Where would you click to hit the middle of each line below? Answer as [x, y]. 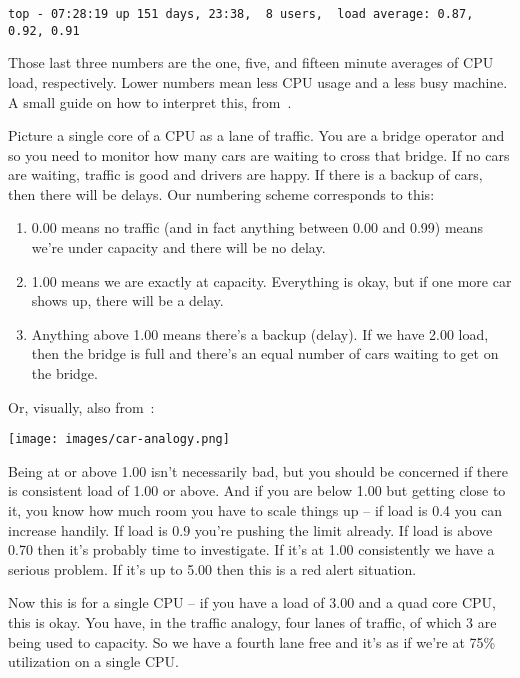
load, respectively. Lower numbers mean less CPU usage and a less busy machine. [258, 81]
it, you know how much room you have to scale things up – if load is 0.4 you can [255, 510]
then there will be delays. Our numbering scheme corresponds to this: [221, 193]
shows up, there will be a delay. [127, 300]
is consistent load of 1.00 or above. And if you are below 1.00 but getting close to [257, 490]
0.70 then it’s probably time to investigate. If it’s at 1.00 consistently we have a [251, 549]
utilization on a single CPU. [94, 661]
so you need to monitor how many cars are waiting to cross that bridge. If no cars [259, 154]
